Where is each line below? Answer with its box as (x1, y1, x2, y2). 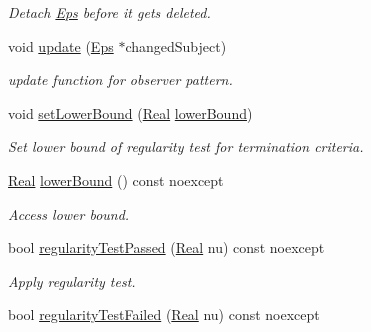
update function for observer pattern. (8, 69, 233, 90)
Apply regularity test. (8, 270, 136, 291)
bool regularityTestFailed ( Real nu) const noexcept (8, 304, 320, 325)
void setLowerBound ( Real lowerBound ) (8, 102, 253, 123)
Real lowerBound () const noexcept (8, 169, 224, 190)
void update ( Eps (8, 35, 114, 56)
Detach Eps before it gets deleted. (8, 2, 211, 22)
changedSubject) (125, 35, 227, 56)
